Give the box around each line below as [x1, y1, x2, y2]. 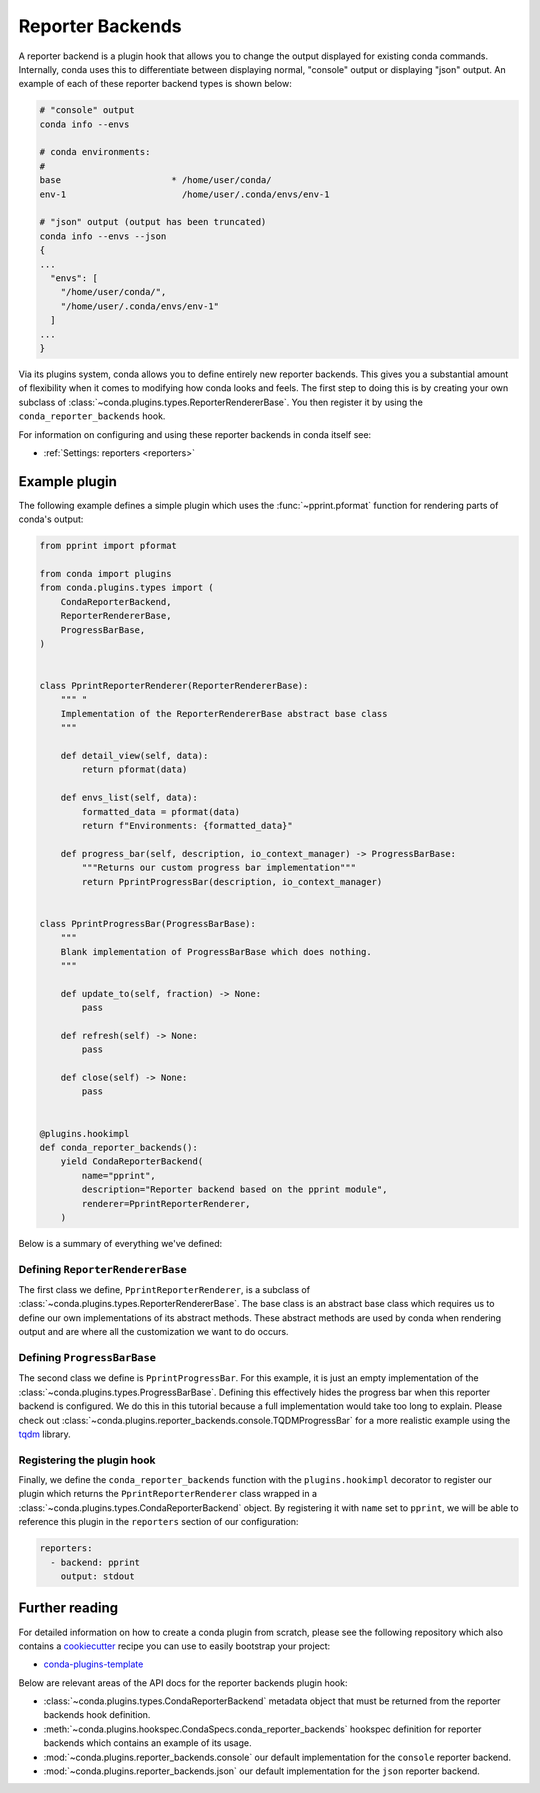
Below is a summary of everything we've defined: [18, 1237, 223, 1249]
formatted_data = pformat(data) [81, 806, 240, 817]
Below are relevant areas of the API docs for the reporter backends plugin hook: [18, 1676, 348, 1689]
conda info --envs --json [39, 230, 167, 242]
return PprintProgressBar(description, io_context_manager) [81, 876, 383, 887]
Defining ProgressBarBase [18, 1350, 157, 1364]
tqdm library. [18, 1428, 72, 1440]
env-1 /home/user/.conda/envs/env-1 [39, 188, 330, 200]
